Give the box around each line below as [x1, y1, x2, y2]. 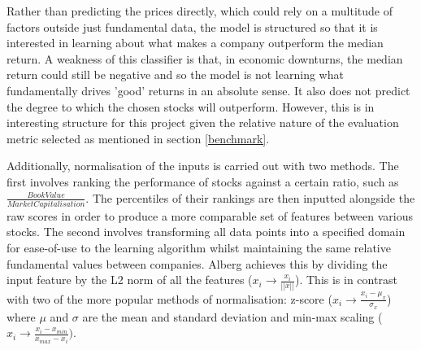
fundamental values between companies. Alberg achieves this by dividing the [7, 255, 388, 272]
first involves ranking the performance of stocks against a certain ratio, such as [7, 173, 399, 190]
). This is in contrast [294, 271, 397, 288]
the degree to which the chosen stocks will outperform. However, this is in [7, 98, 375, 115]
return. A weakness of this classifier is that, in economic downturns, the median [7, 50, 403, 67]
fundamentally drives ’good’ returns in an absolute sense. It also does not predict [7, 81, 410, 98]
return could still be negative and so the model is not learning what [7, 66, 344, 83]
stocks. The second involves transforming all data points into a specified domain [7, 223, 406, 240]
